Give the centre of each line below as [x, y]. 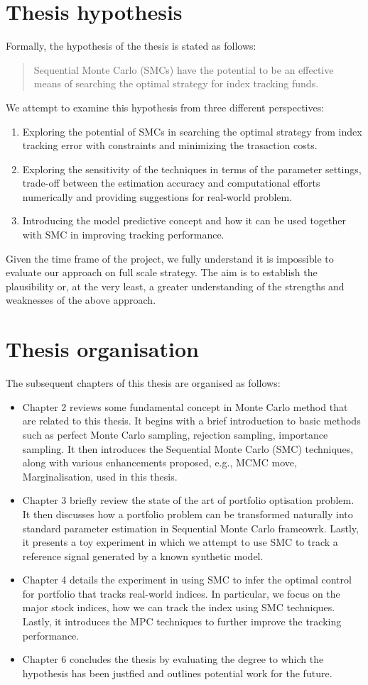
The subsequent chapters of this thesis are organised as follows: [143, 383]
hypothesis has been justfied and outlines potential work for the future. [177, 673]
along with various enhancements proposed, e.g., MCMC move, [159, 462]
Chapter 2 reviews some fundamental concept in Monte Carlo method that [185, 406]
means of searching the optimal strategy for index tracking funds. [176, 83]
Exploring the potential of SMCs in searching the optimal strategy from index [192, 131]
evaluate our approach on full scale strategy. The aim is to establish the [162, 272]
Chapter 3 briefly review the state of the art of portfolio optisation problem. [188, 500]
